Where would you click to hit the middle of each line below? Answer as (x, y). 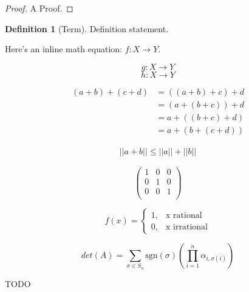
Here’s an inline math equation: (64, 49)
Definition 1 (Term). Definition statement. (87, 28)
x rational (184, 215)
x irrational (187, 227)
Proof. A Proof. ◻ (39, 8)
